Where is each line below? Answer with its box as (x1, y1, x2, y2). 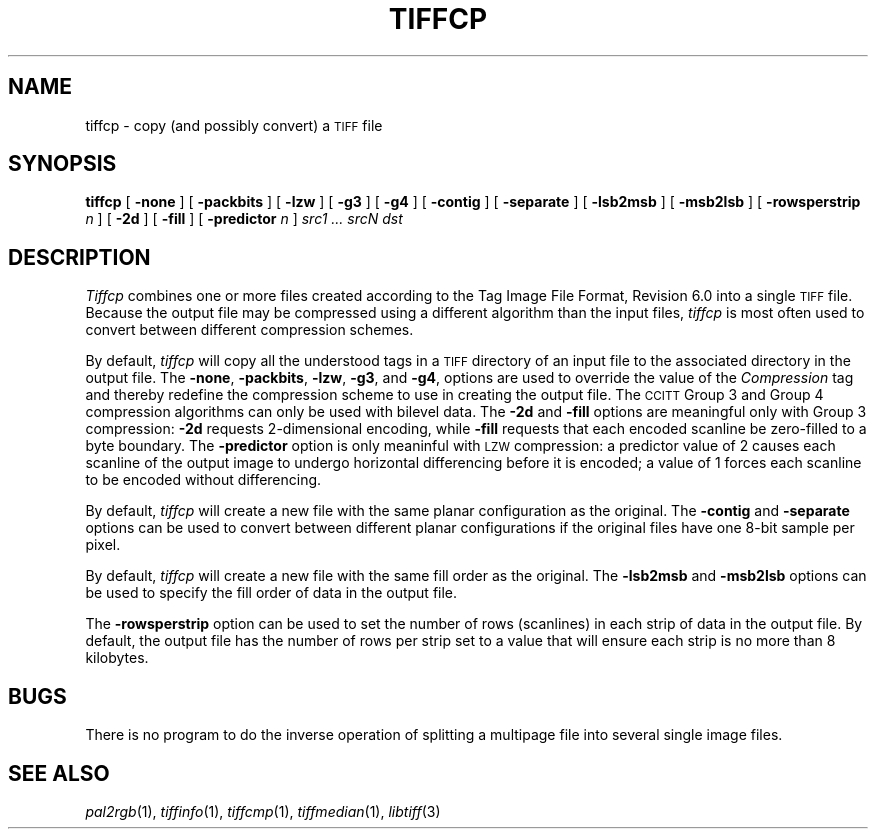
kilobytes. (85, 649, 149, 667)
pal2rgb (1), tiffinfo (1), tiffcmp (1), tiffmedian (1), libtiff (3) (85, 802, 441, 820)
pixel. (85, 536, 121, 554)
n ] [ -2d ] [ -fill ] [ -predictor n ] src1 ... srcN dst (85, 210, 403, 228)
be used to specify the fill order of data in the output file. (85, 584, 458, 602)
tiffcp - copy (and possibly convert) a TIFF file (85, 116, 383, 134)
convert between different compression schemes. (85, 321, 414, 339)
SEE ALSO (8, 760, 110, 786)
